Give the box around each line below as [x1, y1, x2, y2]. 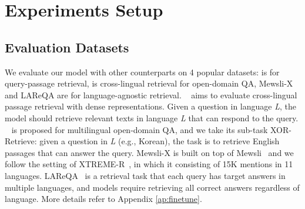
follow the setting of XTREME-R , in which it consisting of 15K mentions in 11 [5, 158, 293, 170]
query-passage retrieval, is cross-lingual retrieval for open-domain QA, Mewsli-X [5, 77, 293, 89]
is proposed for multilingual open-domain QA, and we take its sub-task [11, 123, 268, 135]
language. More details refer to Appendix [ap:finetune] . [5, 193, 202, 205]
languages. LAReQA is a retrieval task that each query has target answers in [5, 169, 286, 181]
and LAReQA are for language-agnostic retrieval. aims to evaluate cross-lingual [5, 88, 297, 101]
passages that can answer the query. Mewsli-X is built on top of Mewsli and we [5, 146, 294, 158]
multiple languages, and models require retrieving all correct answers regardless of [5, 181, 300, 193]
